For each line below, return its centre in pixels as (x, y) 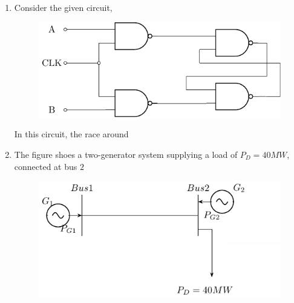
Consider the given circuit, (63, 7)
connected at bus (46, 166)
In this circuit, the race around (71, 134)
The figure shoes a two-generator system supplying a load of (126, 154)
